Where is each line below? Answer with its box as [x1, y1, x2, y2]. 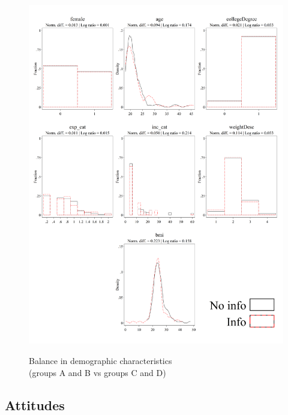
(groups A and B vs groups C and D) [29, 366, 166, 378]
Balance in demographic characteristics [29, 354, 172, 366]
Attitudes [5, 395, 65, 414]
